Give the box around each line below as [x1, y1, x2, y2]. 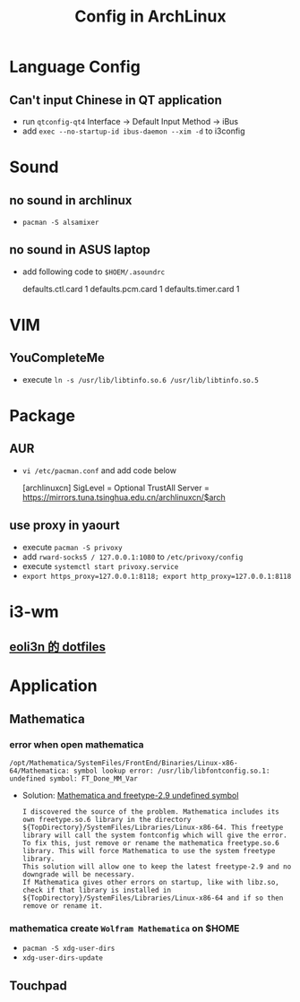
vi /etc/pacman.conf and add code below [21, 464, 177, 476]
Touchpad [9, 978, 67, 993]
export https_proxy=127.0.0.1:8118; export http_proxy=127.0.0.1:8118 [21, 572, 292, 581]
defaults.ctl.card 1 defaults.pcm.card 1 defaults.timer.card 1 [21, 283, 240, 294]
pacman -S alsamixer [21, 218, 99, 227]
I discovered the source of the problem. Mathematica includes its [21, 808, 279, 816]
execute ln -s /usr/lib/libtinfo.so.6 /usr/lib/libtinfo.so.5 [21, 374, 260, 384]
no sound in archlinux [9, 193, 133, 208]
